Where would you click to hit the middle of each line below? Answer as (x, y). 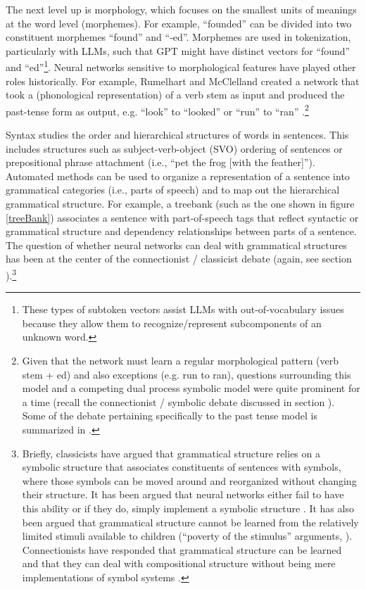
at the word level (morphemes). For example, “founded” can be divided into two (179, 23)
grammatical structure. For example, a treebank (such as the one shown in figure (180, 204)
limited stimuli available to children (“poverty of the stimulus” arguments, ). (187, 536)
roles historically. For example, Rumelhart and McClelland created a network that (183, 81)
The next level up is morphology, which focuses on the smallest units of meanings (181, 9)
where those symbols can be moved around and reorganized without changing (189, 480)
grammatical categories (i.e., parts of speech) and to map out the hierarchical (173, 190)
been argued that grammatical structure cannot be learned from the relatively (190, 522)
